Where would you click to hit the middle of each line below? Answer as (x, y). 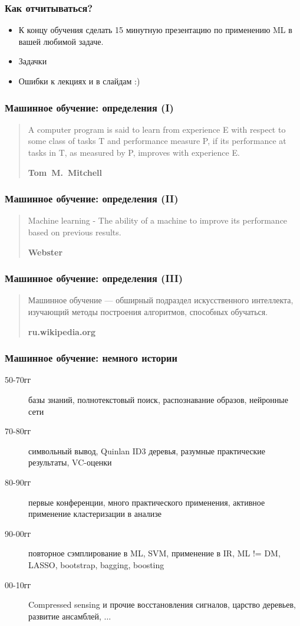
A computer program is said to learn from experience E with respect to (157, 129)
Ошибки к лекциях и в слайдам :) (79, 81)
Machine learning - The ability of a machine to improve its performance (158, 220)
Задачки (33, 61)
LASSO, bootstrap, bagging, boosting (96, 564)
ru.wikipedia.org (62, 331)
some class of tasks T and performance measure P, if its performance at (157, 141)
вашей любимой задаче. (61, 41)
